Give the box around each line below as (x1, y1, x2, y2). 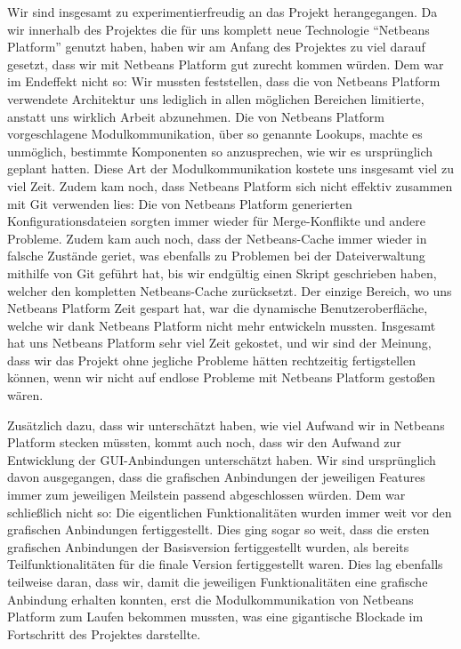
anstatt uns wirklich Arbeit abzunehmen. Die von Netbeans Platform (7, 107, 384, 125)
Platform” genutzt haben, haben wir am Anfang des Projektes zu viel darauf (7, 37, 425, 56)
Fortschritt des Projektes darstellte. (7, 624, 201, 643)
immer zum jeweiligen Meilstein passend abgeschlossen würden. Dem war (7, 485, 406, 504)
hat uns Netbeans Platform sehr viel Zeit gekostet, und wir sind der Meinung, (7, 333, 432, 352)
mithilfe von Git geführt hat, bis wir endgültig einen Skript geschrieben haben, (7, 263, 437, 282)
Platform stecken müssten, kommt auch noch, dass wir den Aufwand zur (7, 433, 401, 452)
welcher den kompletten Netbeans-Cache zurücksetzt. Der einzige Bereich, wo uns (7, 281, 452, 300)
